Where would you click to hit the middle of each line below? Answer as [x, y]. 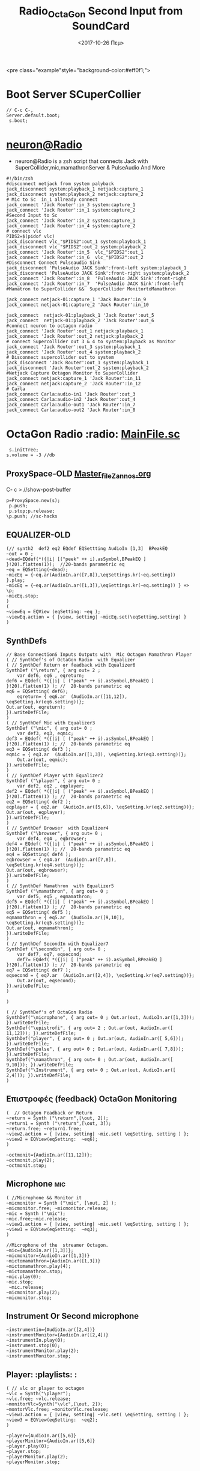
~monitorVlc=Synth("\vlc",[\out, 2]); [55, 1404]
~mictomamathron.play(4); [38, 1266]
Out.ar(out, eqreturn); [36, 707]
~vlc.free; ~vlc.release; [38, 1399]
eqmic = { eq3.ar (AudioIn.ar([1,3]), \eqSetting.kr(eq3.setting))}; [96, 754]
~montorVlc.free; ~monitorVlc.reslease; [58, 1410]
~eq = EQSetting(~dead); [37, 570]
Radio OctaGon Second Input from [101, 12]
